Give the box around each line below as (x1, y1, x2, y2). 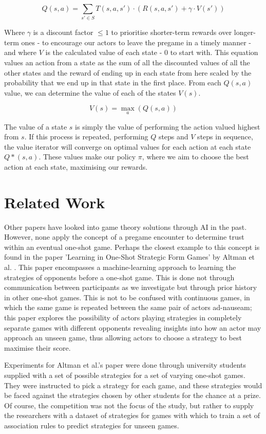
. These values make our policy (39, 151, 136, 162)
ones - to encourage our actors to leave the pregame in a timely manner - (21, 37, 251, 47)
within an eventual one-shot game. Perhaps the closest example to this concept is (4, 241, 260, 252)
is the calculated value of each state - (45, 47, 162, 58)
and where (4, 47, 37, 58)
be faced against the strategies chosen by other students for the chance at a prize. (4, 390, 261, 401)
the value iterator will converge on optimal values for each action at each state (4, 141, 251, 152)
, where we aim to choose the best (142, 151, 249, 162)
